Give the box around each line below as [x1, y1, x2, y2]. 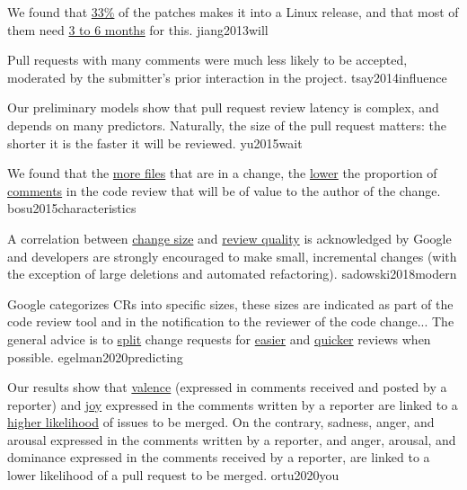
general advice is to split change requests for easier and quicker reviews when [7, 329, 431, 348]
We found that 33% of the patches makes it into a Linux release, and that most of [7, 3, 459, 21]
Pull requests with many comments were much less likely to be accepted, [7, 50, 408, 69]
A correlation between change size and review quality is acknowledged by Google [7, 228, 452, 247]
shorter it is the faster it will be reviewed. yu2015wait [7, 133, 303, 152]
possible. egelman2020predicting [7, 347, 183, 366]
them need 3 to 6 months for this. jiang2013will [7, 20, 269, 39]
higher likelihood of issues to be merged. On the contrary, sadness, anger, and [7, 413, 435, 432]
